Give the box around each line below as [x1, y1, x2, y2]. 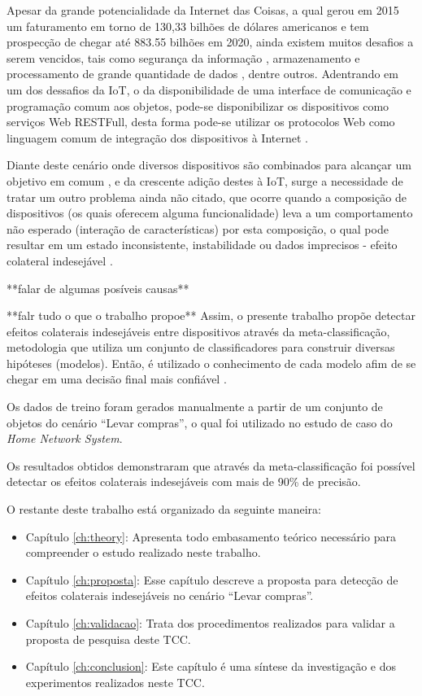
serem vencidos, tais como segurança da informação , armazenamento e [7, 49, 360, 66]
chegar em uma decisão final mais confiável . [7, 370, 227, 387]
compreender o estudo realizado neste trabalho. [25, 544, 261, 561]
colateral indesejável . [7, 252, 113, 269]
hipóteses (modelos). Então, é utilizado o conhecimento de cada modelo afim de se [7, 354, 416, 371]
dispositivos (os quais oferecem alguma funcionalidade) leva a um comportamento [7, 204, 413, 221]
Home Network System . [7, 430, 123, 447]
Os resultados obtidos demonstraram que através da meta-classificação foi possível [7, 457, 415, 474]
